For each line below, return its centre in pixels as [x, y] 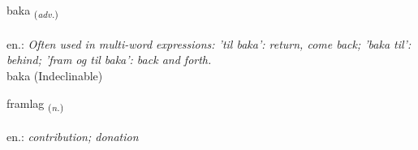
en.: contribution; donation [73, 137]
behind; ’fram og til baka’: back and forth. [109, 60]
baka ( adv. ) [32, 11]
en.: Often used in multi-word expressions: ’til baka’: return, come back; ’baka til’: [209, 43]
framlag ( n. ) [35, 104]
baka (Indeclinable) [55, 75]
